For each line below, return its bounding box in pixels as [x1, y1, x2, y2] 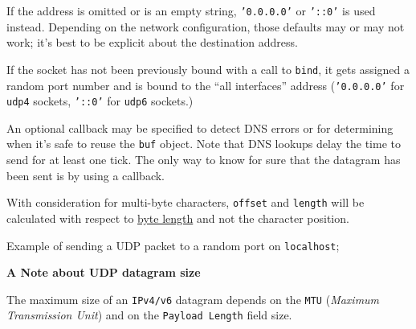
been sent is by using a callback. [6, 167, 165, 183]
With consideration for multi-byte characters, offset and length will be [6, 194, 365, 211]
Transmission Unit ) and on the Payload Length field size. [6, 306, 292, 323]
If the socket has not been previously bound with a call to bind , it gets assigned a [6, 60, 410, 77]
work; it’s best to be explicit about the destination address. [6, 34, 298, 51]
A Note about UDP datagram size [6, 264, 201, 281]
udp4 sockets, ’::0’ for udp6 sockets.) [6, 93, 194, 109]
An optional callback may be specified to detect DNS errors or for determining [6, 119, 394, 136]
